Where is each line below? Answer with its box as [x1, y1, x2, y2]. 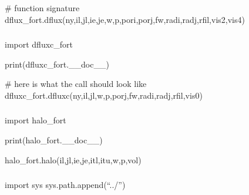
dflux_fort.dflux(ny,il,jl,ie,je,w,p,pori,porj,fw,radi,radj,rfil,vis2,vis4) [5, 13, 245, 25]
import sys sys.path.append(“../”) [5, 179, 126, 191]
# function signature [5, 2, 80, 14]
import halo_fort [5, 114, 66, 126]
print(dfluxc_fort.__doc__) [5, 58, 109, 70]
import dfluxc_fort [5, 38, 73, 51]
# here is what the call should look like [5, 78, 147, 90]
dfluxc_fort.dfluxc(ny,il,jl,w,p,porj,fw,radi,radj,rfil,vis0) [5, 89, 203, 101]
